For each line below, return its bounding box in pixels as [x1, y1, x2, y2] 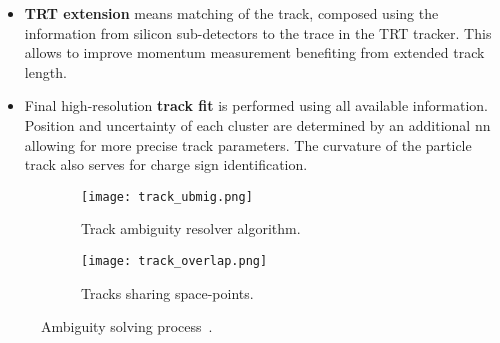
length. [24, 61, 67, 82]
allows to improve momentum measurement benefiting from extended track [24, 42, 485, 63]
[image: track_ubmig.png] [81, 189, 253, 204]
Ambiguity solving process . [41, 316, 213, 337]
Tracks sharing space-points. [81, 282, 254, 303]
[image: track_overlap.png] [81, 254, 268, 268]
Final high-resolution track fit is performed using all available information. [24, 95, 488, 116]
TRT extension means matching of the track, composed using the [24, 3, 439, 23]
